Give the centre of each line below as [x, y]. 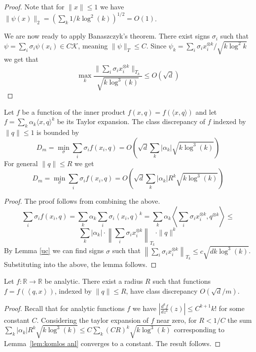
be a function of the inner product [73, 111]
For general [21, 163]
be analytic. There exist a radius [94, 281]
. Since [156, 45]
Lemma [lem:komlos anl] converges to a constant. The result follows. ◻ [112, 343]
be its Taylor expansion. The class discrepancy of [131, 121]
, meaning [93, 45]
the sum [240, 320]
